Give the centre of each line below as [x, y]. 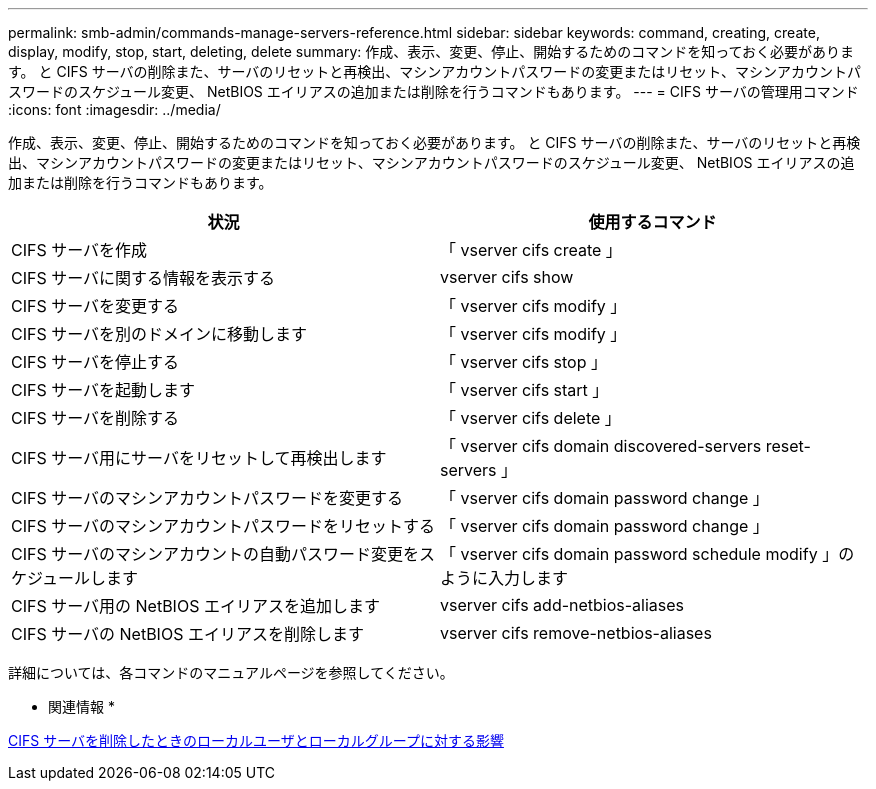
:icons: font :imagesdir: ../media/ [114, 109]
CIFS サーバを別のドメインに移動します [159, 334]
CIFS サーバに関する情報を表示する [143, 278]
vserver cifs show [507, 277]
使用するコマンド [652, 222]
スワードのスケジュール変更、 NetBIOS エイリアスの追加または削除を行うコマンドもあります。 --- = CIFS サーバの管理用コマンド [433, 91]
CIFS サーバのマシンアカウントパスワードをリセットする [223, 526]
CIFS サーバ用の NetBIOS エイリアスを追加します [195, 606]
